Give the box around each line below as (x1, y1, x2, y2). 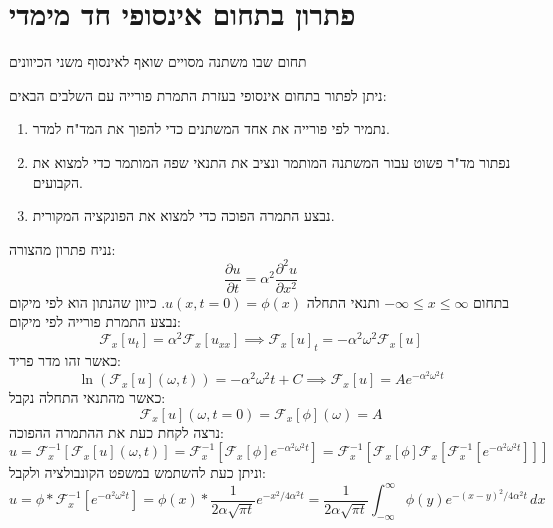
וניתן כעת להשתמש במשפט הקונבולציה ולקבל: (9, 462, 266, 483)
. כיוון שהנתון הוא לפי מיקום (9, 291, 166, 312)
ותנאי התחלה (306, 291, 380, 312)
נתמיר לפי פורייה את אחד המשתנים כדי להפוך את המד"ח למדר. (32, 118, 390, 139)
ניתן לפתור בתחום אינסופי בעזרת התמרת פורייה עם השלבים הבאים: (9, 84, 387, 105)
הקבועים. (32, 171, 83, 192)
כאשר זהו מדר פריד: (9, 349, 121, 370)
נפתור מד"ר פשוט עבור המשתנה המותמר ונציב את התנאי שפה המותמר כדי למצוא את (32, 151, 511, 172)
